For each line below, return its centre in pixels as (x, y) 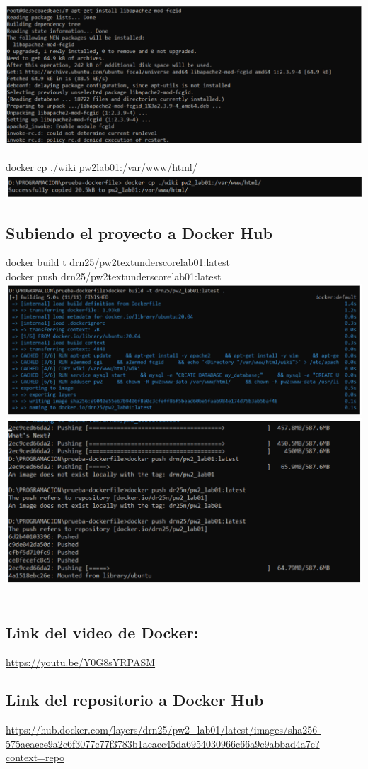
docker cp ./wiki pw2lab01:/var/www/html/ (102, 167)
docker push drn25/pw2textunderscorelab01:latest (114, 276)
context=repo (35, 757)
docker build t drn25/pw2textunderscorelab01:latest (118, 262)
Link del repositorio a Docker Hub (135, 700)
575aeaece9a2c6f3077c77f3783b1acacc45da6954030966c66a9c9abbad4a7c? (163, 743)
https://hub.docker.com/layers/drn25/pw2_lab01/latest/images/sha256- (163, 730)
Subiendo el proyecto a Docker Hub (139, 232)
